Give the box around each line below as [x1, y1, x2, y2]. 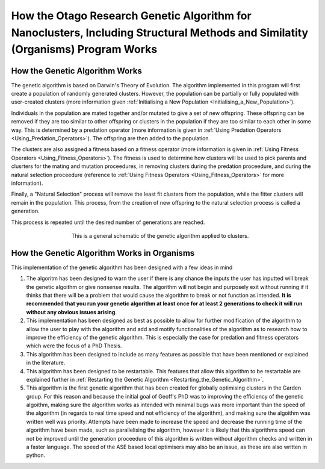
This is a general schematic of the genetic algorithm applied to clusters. [71, 232, 249, 239]
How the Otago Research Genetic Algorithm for [11, 9, 252, 22]
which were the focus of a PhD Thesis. [26, 342, 122, 349]
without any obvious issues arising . [26, 308, 117, 315]
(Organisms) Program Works [11, 43, 158, 57]
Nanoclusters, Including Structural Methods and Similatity [11, 26, 309, 39]
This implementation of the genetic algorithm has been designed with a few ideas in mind [11, 264, 233, 271]
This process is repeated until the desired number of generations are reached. [11, 219, 205, 226]
